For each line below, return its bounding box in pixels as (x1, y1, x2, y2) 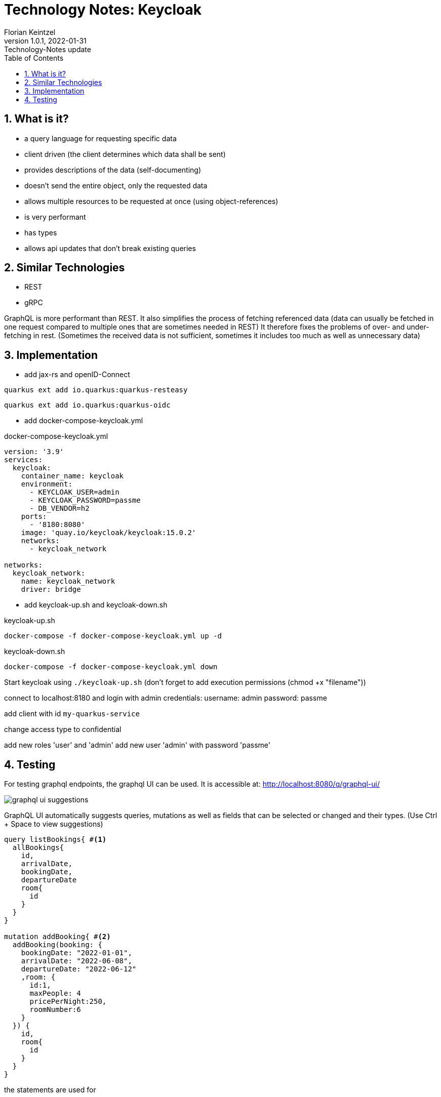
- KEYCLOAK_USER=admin (29, 488, 119, 497)
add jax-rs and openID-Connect (24, 370, 130, 379)
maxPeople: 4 (29, 989, 81, 998)
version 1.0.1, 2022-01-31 (4, 36, 87, 45)
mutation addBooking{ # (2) (4, 932, 111, 941)
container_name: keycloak (21, 472, 124, 480)
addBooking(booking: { (12, 941, 102, 949)
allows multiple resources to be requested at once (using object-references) (24, 196, 278, 206)
